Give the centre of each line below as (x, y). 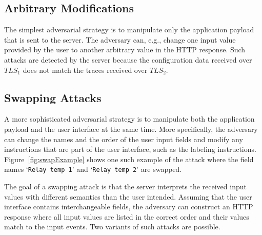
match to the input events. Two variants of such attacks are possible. (112, 227)
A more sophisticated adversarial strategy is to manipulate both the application (129, 119)
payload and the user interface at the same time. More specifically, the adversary (131, 129)
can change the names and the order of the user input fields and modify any (124, 139)
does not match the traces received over (85, 70)
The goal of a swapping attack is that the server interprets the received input (125, 186)
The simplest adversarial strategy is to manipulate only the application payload (129, 30)
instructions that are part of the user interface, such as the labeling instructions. (130, 149)
